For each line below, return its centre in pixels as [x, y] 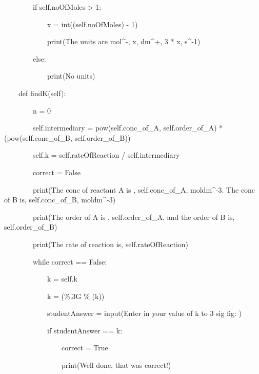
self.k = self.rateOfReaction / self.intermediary [106, 155]
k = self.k [62, 279]
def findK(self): [42, 93]
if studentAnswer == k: [85, 330]
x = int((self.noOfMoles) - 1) [92, 24]
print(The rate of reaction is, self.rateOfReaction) [111, 244]
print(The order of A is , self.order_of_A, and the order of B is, [134, 217]
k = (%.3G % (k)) [76, 296]
